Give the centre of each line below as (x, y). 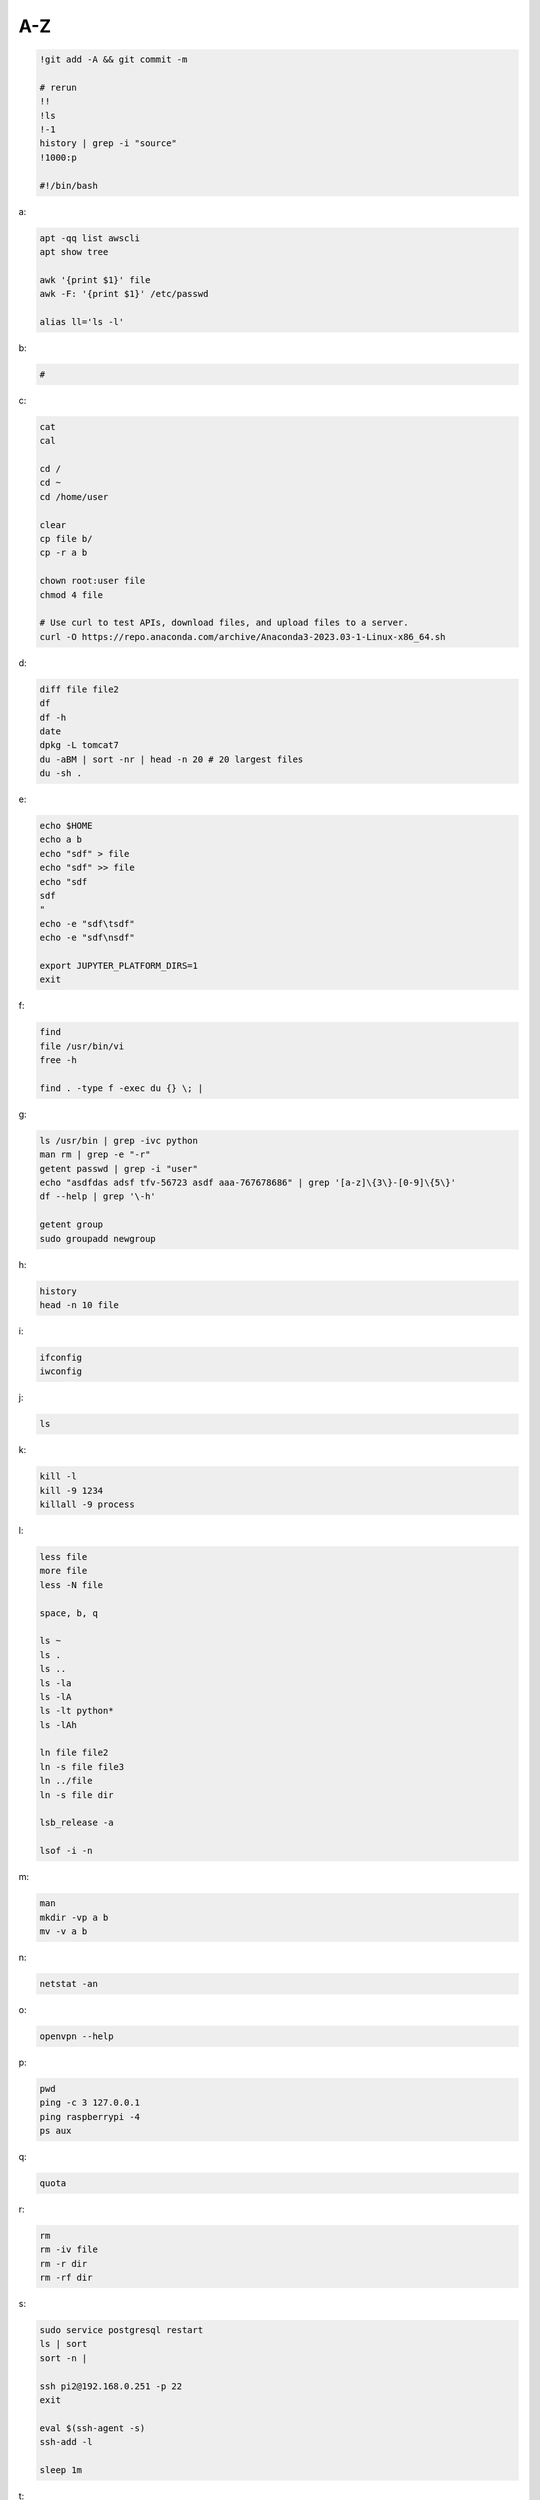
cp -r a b (63, 553)
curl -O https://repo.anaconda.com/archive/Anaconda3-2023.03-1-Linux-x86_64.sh (242, 636)
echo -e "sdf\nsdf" (87, 938)
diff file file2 (79, 689)
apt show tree (74, 252)
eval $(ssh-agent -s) (92, 2428)
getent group (71, 1224)
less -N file (71, 1584)
